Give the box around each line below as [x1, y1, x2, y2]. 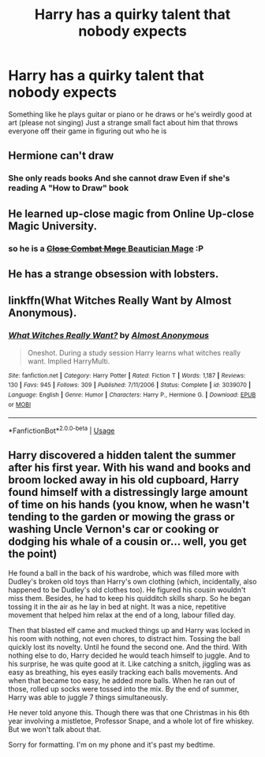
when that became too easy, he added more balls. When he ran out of [8, 676, 235, 685]
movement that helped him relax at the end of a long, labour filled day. [8, 610, 237, 620]
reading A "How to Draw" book [8, 183, 129, 194]
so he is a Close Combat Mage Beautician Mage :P [8, 243, 203, 254]
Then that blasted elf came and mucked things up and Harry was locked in [8, 625, 251, 635]
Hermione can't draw [8, 149, 114, 162]
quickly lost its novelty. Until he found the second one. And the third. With [8, 642, 248, 651]
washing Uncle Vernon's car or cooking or [8, 523, 219, 536]
